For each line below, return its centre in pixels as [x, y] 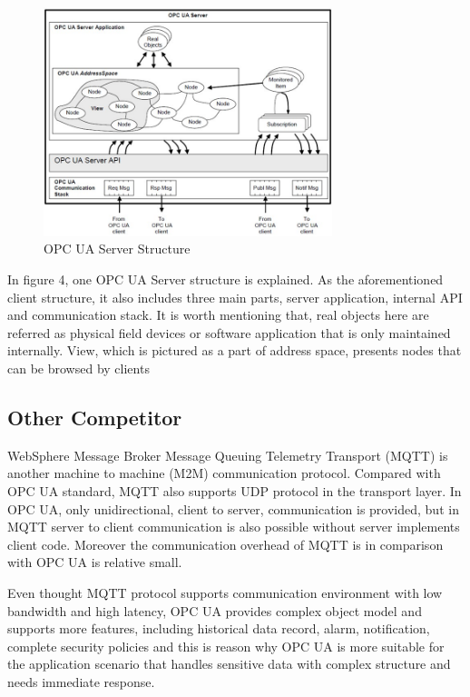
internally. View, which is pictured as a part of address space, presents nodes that [235, 350]
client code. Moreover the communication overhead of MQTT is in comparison [225, 544]
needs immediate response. [81, 681]
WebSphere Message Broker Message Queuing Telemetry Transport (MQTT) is [228, 455]
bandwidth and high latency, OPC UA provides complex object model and [215, 610]
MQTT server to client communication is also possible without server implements [234, 527]
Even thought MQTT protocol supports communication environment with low [225, 592]
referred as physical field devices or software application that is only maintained [229, 332]
